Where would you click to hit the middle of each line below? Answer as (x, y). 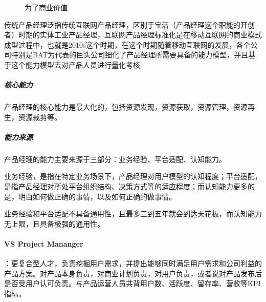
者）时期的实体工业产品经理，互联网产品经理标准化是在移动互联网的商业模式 (133, 35)
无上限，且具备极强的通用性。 (54, 223)
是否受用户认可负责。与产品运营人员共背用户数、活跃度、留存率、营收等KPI (132, 283)
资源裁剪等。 (40, 117)
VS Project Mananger (44, 244)
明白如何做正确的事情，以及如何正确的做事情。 (97, 196)
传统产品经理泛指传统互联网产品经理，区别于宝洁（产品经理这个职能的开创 (129, 24)
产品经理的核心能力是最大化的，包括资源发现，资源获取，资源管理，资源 (126, 107)
